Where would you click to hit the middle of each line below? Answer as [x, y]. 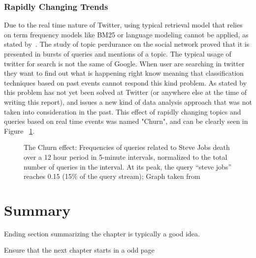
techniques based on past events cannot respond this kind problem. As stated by [126, 82]
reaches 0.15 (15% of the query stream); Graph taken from [112, 176]
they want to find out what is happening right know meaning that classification [124, 73]
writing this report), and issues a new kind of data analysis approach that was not [128, 101]
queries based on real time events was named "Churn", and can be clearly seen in [126, 121]
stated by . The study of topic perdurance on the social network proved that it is [127, 44]
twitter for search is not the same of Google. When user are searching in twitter [124, 63]
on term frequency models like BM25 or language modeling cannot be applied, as [126, 34]
